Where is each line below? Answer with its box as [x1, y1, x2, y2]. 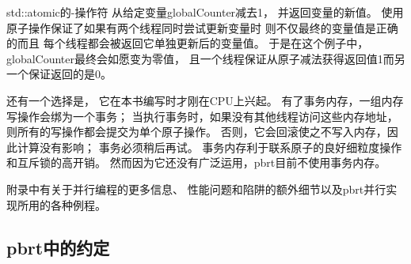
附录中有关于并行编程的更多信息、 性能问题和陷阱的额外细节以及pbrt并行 [6, 180, 386, 197]
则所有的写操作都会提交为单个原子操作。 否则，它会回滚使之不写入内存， [6, 123, 387, 140]
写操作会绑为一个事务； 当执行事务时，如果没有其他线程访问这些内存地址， [6, 107, 398, 124]
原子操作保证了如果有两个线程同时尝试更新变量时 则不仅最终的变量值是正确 [6, 19, 398, 36]
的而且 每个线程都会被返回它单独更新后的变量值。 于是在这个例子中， [6, 35, 369, 51]
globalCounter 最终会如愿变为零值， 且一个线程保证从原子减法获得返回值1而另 [6, 50, 405, 66]
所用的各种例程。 [17, 196, 106, 213]
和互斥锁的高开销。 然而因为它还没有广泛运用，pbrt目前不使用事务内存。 [6, 154, 386, 171]
